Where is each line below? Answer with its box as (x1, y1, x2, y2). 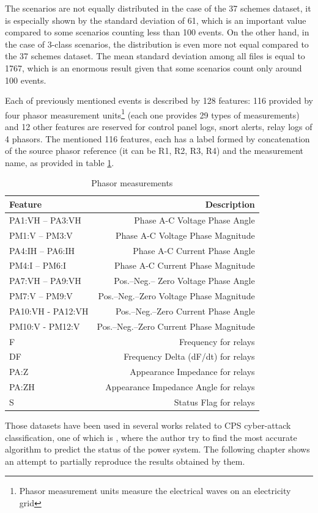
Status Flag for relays (174, 395, 255, 408)
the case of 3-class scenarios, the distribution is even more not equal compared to (5, 37, 309, 50)
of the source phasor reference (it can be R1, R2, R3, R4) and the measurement (5, 144, 304, 157)
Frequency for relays (179, 335, 255, 347)
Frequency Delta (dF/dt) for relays (124, 350, 255, 363)
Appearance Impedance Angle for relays (105, 380, 255, 393)
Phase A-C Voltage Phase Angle (134, 213, 255, 226)
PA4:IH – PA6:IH (9, 244, 75, 256)
